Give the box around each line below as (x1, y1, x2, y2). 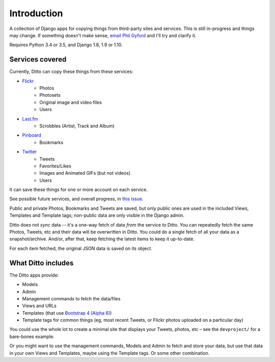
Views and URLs (22, 303, 57, 309)
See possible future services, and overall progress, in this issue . (9, 196, 144, 202)
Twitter (22, 149, 37, 155)
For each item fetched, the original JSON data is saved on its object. (9, 245, 152, 252)
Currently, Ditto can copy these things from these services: (9, 69, 133, 75)
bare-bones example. (9, 333, 54, 340)
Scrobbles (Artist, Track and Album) (39, 123, 115, 129)
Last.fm (22, 116, 38, 122)
